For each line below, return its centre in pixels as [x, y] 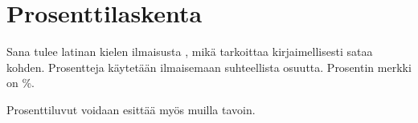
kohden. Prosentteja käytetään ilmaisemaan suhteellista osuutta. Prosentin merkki [209, 67]
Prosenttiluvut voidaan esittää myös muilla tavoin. [131, 109]
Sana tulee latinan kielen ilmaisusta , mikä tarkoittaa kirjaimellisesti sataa [190, 52]
